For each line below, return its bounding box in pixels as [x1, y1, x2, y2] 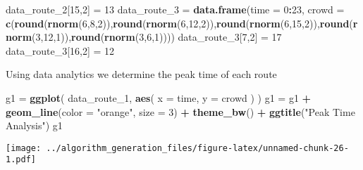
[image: [6, 143, 42, 153]
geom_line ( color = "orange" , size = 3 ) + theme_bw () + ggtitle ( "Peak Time [6, 104, 355, 119]
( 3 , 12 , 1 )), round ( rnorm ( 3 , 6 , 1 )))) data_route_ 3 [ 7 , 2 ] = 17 [32, 30, 282, 44]
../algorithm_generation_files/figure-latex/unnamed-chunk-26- [46, 143, 349, 153]
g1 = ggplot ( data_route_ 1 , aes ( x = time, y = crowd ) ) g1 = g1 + [6, 90, 312, 105]
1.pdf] [6, 155, 36, 165]
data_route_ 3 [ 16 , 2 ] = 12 [6, 43, 115, 58]
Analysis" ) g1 [6, 118, 63, 133]
